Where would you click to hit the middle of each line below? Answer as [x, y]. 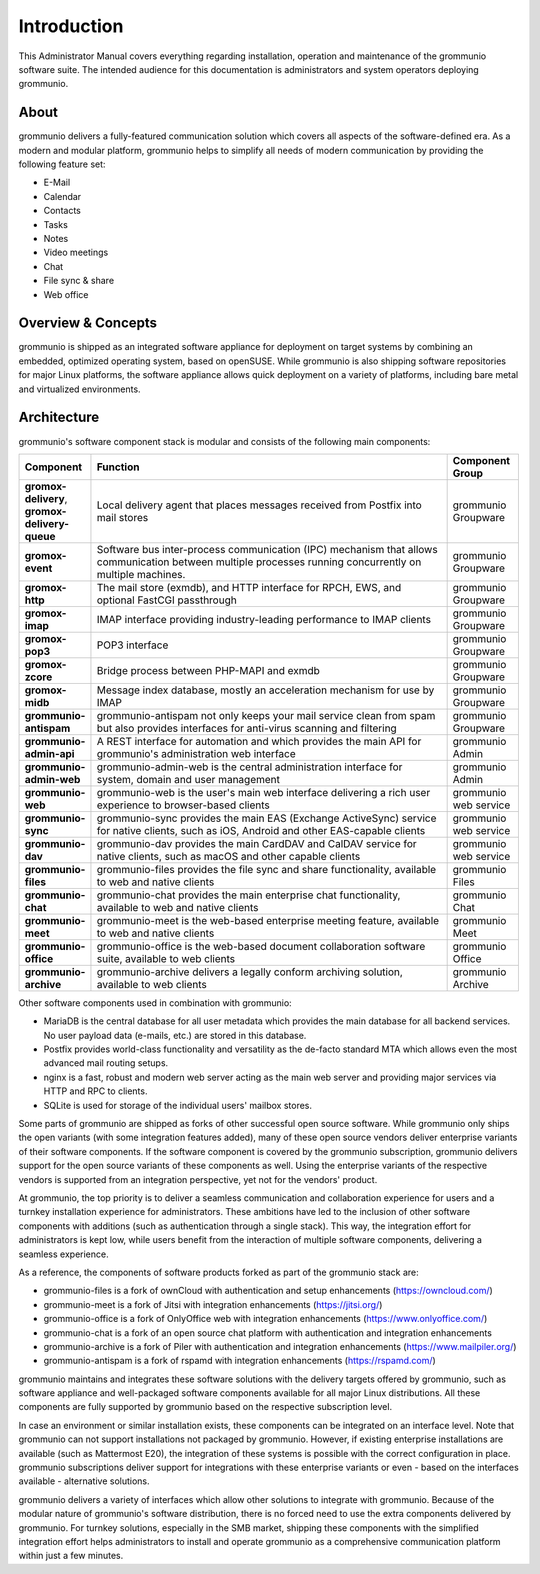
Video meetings [76, 252]
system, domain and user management [188, 779]
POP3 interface [132, 645]
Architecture [59, 417]
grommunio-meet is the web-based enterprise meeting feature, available [268, 920]
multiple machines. [141, 574]
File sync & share [79, 281]
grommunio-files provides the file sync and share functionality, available [266, 869]
